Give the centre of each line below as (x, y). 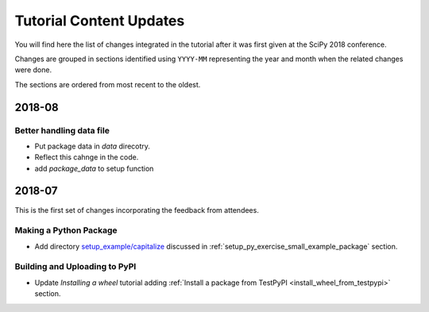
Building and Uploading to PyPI (75, 267)
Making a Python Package (66, 230)
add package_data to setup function (94, 168)
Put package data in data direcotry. (93, 146)
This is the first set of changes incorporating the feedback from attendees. (137, 210)
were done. (33, 70)
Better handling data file (62, 130)
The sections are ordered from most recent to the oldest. (108, 84)
